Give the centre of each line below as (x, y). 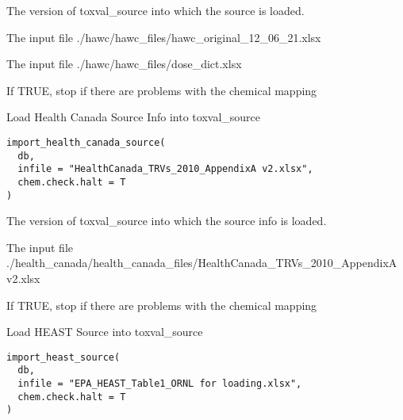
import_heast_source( (63, 357)
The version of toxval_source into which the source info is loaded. (167, 221)
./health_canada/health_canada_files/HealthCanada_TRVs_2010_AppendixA (202, 263)
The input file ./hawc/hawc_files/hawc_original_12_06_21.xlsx (164, 37)
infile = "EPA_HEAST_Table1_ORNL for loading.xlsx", (160, 384)
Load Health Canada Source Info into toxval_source (134, 117)
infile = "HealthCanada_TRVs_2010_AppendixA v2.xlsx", (165, 169)
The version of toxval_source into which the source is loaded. (155, 10)
